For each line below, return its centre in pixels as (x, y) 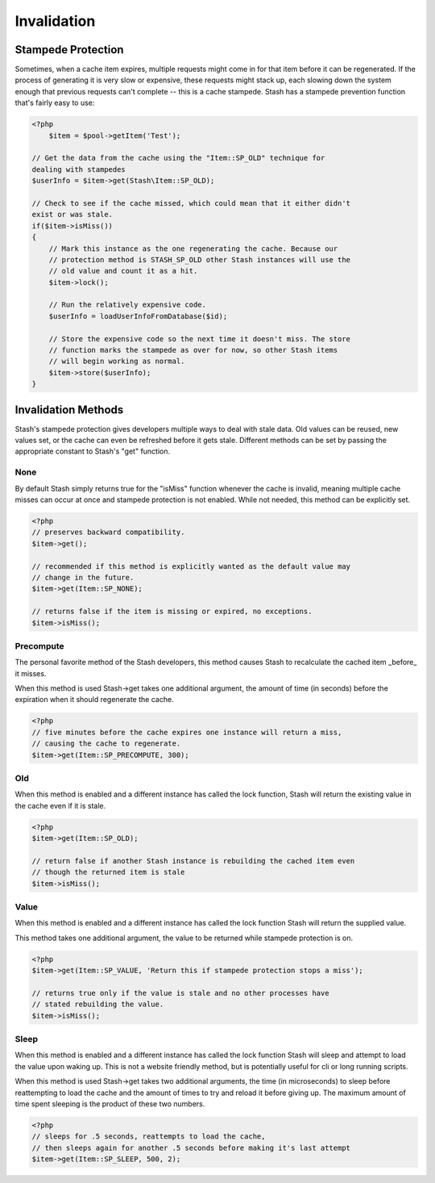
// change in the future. (83, 577)
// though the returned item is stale (108, 872)
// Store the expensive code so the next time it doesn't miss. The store (199, 339)
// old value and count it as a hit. (123, 271)
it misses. (31, 673)
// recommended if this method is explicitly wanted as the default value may (191, 566)
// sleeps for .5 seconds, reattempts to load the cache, (149, 1137)
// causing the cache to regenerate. (106, 744)
